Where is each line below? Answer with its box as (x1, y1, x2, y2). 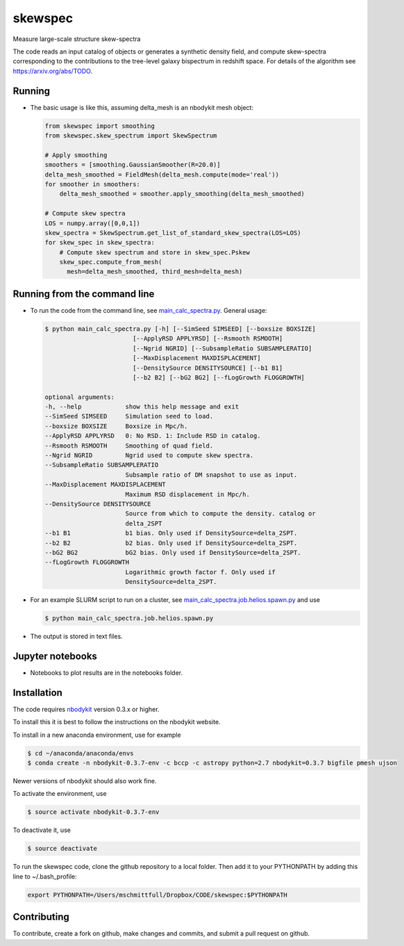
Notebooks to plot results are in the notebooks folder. (30, 668, 183, 677)
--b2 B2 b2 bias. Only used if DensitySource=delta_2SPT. (44, 539, 298, 547)
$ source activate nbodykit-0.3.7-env (27, 808, 160, 816)
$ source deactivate (27, 845, 97, 853)
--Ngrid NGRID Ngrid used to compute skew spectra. (44, 452, 254, 459)
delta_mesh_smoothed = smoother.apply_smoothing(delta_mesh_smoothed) (59, 190, 305, 198)
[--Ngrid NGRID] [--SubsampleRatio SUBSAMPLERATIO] (132, 344, 312, 352)
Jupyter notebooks (12, 650, 97, 662)
